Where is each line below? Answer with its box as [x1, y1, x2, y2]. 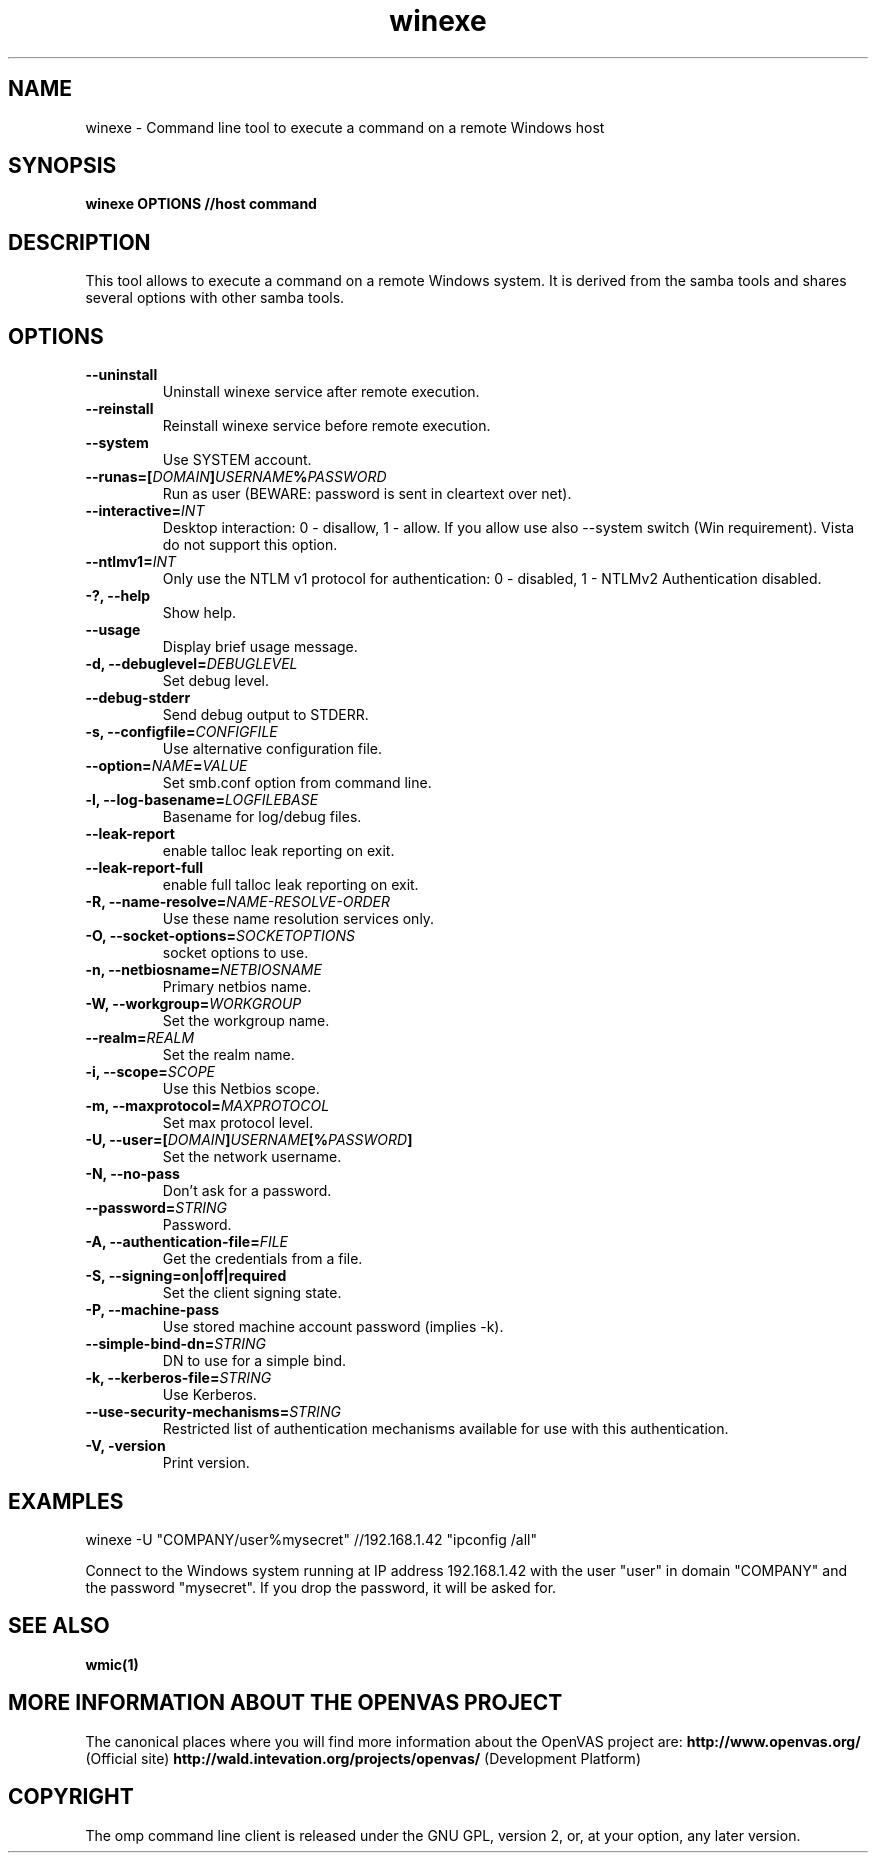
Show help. [162, 604, 237, 622]
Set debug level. [162, 672, 270, 690]
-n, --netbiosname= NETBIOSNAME [85, 961, 322, 979]
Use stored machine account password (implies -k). [162, 1318, 504, 1336]
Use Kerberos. [162, 1386, 257, 1404]
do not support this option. [162, 536, 338, 554]
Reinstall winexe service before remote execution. [162, 417, 491, 435]
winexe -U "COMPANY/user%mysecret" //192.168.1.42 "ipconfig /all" [85, 1530, 537, 1548]
